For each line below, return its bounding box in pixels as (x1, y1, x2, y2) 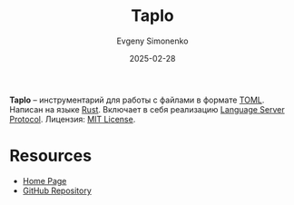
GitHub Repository (22, 185, 93, 196)
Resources (9, 146, 93, 166)
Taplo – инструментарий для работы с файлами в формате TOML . (9, 94, 265, 105)
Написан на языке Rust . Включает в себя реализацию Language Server (9, 103, 285, 114)
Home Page (22, 175, 67, 186)
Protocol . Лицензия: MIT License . (9, 113, 136, 124)
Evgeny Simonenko (116, 35, 189, 46)
